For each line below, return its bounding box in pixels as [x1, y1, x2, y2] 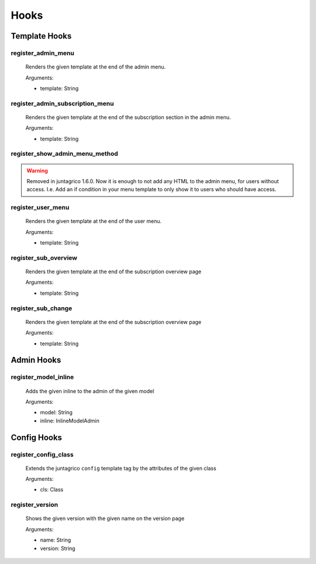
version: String [40, 545, 75, 552]
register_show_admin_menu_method [11, 150, 118, 158]
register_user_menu [11, 204, 70, 212]
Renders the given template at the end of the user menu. [25, 218, 162, 225]
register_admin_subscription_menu [11, 99, 114, 108]
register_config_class [11, 450, 74, 459]
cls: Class [40, 486, 64, 493]
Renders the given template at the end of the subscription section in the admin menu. [25, 114, 231, 121]
